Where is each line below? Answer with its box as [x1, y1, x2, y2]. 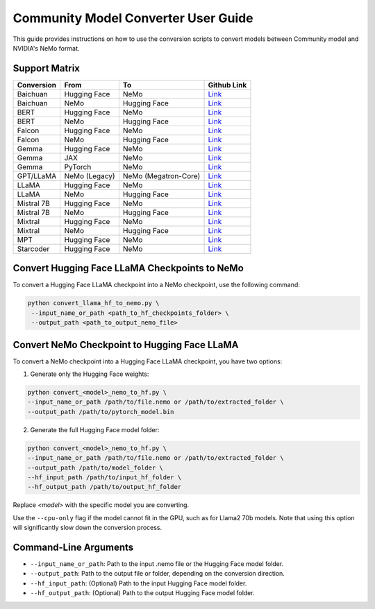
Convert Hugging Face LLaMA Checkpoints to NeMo [12, 262, 244, 274]
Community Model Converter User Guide [12, 10, 253, 26]
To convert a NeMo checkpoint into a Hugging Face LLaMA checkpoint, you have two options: [12, 357, 283, 366]
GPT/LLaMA [17, 171, 57, 180]
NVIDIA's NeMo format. [12, 44, 80, 52]
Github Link [208, 80, 247, 89]
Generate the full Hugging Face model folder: [30, 425, 160, 434]
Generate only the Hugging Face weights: [30, 370, 149, 378]
